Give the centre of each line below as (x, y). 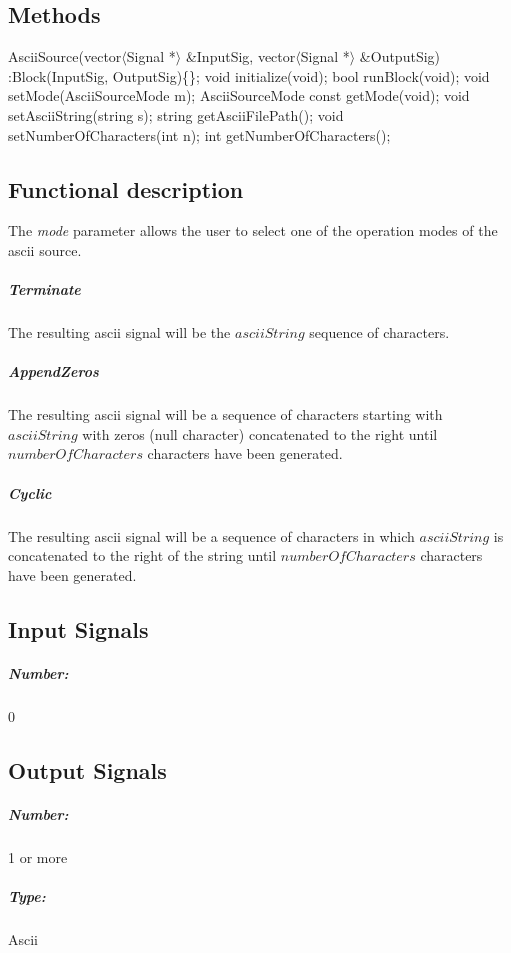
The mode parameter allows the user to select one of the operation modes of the (253, 230)
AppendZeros (53, 371)
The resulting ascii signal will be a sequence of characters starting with (225, 414)
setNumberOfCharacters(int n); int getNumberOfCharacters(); (199, 134)
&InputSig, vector (240, 56)
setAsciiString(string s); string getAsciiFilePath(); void (176, 114)
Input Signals (78, 628)
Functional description (126, 188)
